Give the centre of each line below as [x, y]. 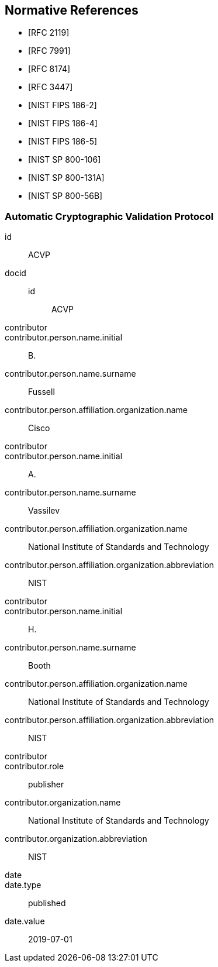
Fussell [41, 392]
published [47, 903]
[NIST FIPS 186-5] [63, 142]
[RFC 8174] [49, 69]
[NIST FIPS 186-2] [63, 105]
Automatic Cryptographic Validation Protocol [109, 216]
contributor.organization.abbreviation [76, 839]
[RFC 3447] [51, 87]
